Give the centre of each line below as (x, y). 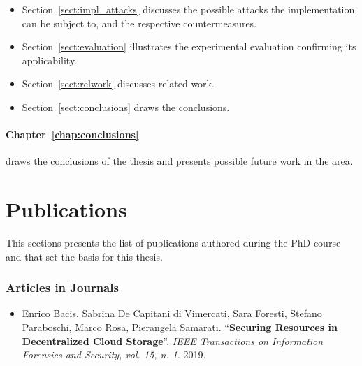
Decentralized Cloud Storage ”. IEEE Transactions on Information (173, 341)
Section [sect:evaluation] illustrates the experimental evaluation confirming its (189, 46)
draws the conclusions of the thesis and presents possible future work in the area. (179, 161)
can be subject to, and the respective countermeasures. (139, 23)
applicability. (50, 60)
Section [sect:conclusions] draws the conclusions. (126, 107)
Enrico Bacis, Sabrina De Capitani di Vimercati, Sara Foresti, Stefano (172, 313)
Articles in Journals (62, 287)
